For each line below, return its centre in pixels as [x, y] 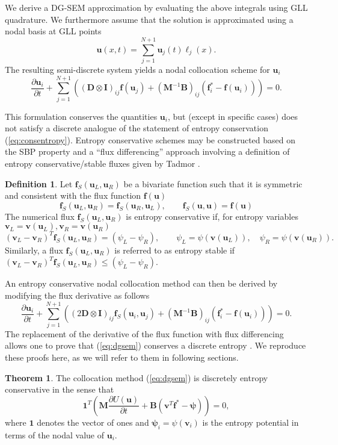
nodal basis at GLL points [53, 31]
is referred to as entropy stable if [175, 250]
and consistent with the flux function [73, 195]
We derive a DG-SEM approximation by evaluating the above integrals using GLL [156, 7]
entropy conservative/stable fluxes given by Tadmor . [103, 163]
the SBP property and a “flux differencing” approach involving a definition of [147, 151]
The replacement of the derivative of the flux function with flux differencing [144, 333]
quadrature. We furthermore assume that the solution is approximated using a [149, 19]
